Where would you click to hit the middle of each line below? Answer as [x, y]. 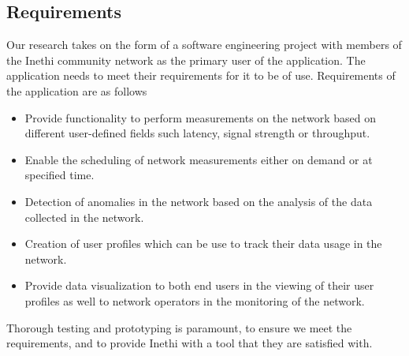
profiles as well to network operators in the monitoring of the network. [195, 300]
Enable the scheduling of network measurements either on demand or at [199, 159]
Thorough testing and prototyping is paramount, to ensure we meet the [179, 327]
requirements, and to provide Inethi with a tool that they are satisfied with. [190, 343]
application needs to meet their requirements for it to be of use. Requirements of [201, 75]
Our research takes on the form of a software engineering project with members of [204, 45]
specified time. [59, 175]
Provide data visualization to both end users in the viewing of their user [199, 285]
